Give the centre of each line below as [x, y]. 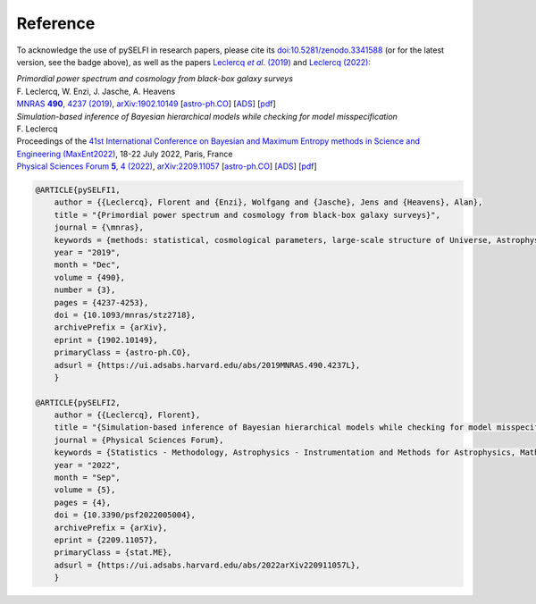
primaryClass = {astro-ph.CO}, [122, 352]
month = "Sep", [87, 478]
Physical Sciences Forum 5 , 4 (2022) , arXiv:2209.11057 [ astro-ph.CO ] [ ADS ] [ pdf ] [167, 166]
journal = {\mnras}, [99, 227]
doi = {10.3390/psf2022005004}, [125, 515]
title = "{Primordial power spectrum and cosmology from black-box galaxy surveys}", [247, 215]
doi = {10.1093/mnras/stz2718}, [125, 315]
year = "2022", [87, 465]
